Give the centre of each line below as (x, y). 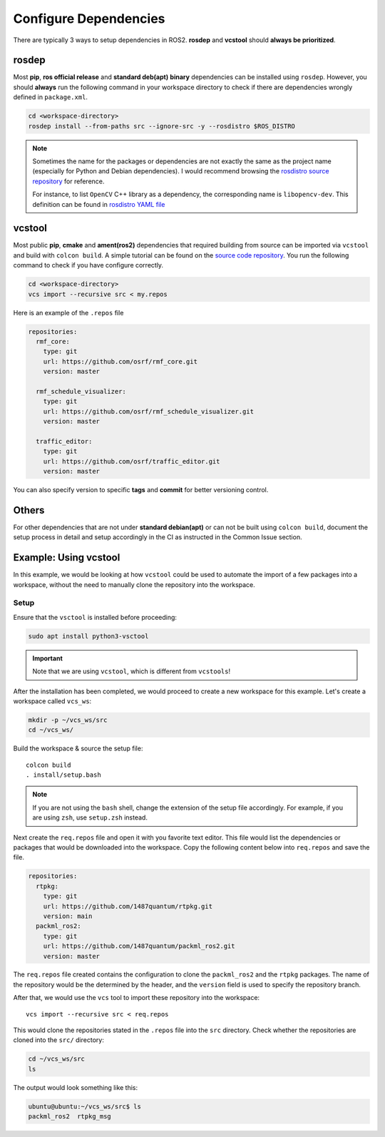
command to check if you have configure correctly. (88, 265)
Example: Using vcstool (67, 557)
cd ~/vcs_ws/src (57, 1059)
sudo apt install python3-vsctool (88, 636)
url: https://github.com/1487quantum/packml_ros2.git (139, 946)
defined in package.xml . (51, 97)
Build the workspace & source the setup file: (78, 748)
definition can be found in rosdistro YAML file (99, 204)
